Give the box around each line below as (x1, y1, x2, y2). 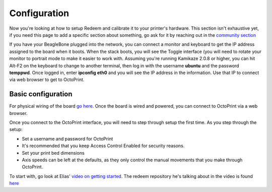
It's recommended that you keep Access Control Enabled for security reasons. (22, 143, 185, 149)
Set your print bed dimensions (22, 150, 85, 156)
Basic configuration (9, 90, 73, 98)
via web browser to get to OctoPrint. (9, 77, 85, 83)
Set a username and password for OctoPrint (22, 136, 113, 142)
